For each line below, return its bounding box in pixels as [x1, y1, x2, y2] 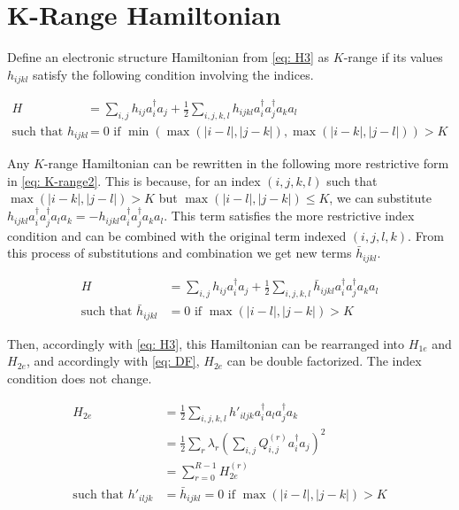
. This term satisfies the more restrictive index [164, 206, 415, 225]
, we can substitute [329, 189, 432, 207]
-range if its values [343, 48, 443, 66]
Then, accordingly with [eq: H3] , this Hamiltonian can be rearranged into [7, 334, 405, 352]
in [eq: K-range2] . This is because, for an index [7, 171, 261, 189]
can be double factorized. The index [226, 352, 422, 370]
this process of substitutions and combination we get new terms [7, 243, 352, 262]
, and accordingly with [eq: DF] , [26, 352, 200, 370]
